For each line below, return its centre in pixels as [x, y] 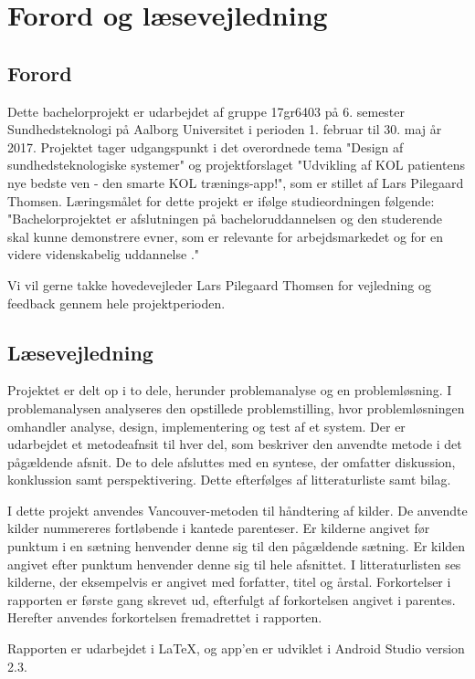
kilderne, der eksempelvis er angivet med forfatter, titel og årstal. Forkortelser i [229, 582]
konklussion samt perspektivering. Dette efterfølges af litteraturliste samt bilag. [229, 480]
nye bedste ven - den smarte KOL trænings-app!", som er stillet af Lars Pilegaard [236, 182]
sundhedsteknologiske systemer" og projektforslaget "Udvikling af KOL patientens [236, 165]
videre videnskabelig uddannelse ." [104, 254]
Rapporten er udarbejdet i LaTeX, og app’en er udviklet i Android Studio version [236, 648]
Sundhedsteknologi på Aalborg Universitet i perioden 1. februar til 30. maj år [225, 129]
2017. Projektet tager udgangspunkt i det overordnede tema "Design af [206, 146]
